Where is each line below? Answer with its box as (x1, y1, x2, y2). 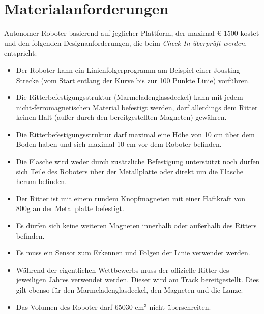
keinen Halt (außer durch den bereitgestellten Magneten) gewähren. (16, 112, 227, 122)
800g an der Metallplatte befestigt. (16, 203, 124, 214)
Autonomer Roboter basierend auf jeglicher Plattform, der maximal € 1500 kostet (4, 28, 259, 38)
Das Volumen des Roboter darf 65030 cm (16, 301, 144, 312)
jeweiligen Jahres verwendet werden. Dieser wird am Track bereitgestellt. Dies (16, 274, 259, 285)
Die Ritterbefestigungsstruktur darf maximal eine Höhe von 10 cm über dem (16, 128, 255, 139)
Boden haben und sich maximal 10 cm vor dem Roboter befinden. (16, 139, 222, 149)
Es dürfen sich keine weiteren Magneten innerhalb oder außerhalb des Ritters (16, 220, 257, 231)
